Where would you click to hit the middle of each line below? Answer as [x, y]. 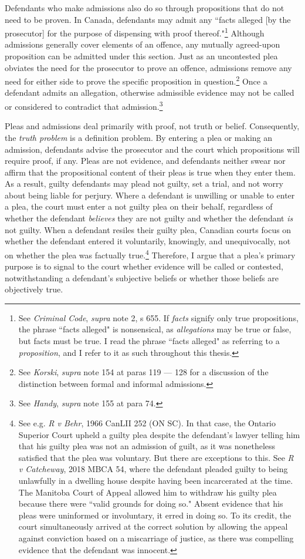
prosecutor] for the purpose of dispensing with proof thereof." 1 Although [135, 32]
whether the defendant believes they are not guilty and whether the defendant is [149, 218]
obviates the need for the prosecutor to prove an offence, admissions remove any [148, 67]
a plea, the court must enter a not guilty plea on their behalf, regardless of [139, 206]
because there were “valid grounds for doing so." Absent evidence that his [151, 504]
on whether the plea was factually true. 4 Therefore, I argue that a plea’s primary [150, 254]
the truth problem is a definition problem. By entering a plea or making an [139, 137]
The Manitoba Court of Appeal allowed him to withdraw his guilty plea [148, 492]
